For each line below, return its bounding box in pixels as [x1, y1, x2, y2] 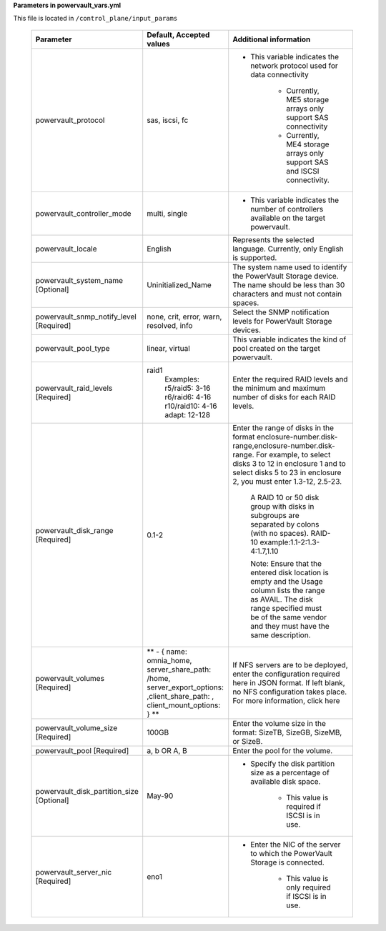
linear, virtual [147, 343, 191, 353]
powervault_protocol [35, 115, 105, 125]
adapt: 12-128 [164, 409, 211, 419]
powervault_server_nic [35, 867, 112, 877]
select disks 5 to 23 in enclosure [232, 467, 342, 477]
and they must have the [250, 621, 330, 631]
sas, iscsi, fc [147, 115, 189, 125]
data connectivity [250, 69, 309, 79]
